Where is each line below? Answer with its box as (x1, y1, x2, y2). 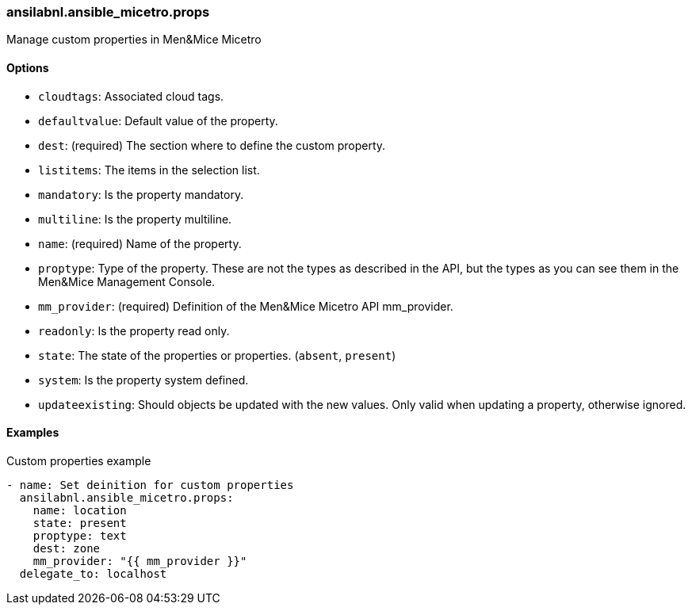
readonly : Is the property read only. (38, 323, 230, 338)
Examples (6, 426, 59, 440)
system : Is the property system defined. (38, 372, 249, 387)
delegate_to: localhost (19, 567, 167, 580)
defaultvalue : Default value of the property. (38, 113, 278, 128)
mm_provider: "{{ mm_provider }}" (32, 554, 247, 567)
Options (6, 60, 49, 74)
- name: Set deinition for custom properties (6, 478, 294, 491)
